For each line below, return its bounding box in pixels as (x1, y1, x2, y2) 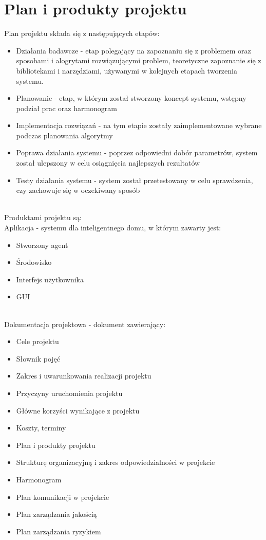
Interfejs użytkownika (16, 274, 84, 284)
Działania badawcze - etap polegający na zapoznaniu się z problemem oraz (16, 45, 251, 56)
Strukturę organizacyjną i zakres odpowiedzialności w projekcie (16, 457, 215, 467)
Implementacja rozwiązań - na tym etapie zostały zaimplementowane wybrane (16, 120, 262, 131)
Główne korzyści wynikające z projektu (16, 405, 140, 416)
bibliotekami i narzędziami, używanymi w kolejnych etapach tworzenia (16, 65, 237, 76)
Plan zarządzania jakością (16, 509, 97, 519)
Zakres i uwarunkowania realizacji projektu (16, 370, 151, 381)
